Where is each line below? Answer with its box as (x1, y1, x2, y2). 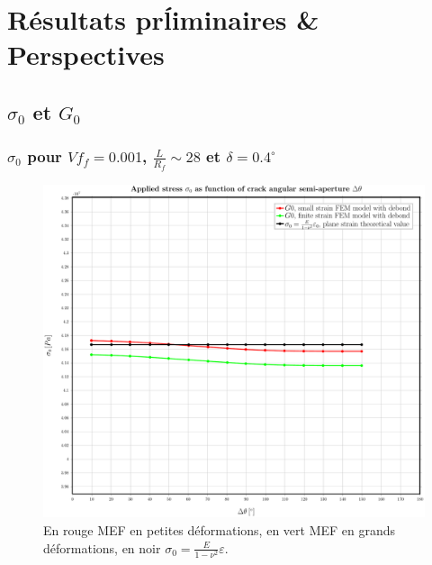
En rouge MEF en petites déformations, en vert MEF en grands (43, 521, 396, 540)
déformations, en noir (43, 538, 161, 557)
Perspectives (7, 36, 165, 73)
